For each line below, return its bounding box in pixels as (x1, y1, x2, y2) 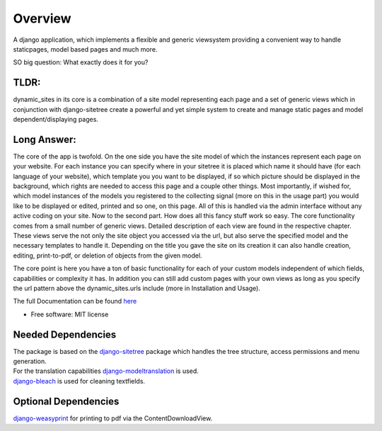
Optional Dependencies (13, 395, 120, 407)
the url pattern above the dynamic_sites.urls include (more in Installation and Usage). (13, 284, 261, 292)
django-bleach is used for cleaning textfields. (13, 377, 145, 385)
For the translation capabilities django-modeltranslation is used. (13, 367, 199, 375)
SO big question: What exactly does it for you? (13, 58, 149, 67)
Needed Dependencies (13, 328, 117, 340)
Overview (13, 11, 71, 26)
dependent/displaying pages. (13, 115, 99, 124)
